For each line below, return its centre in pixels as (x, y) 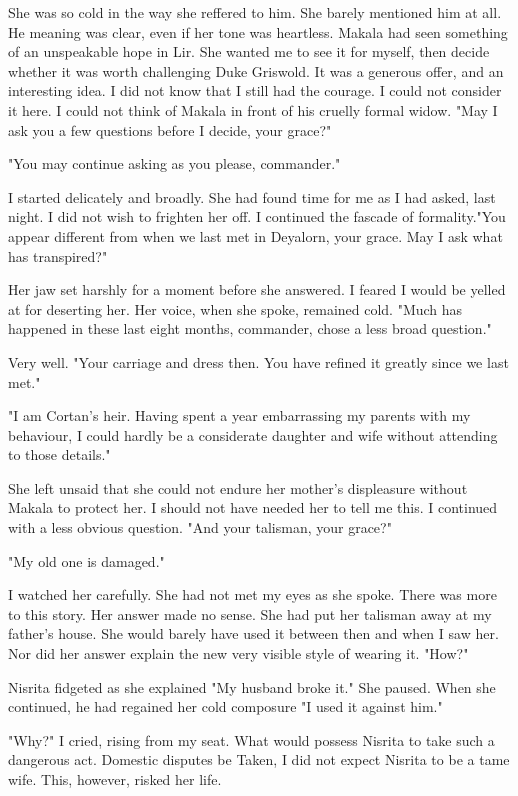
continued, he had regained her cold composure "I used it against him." (225, 706)
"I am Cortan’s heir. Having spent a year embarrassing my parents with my (239, 415)
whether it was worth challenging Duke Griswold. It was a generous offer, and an (256, 70)
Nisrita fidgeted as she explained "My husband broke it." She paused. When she (252, 686)
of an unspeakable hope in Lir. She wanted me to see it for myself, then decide (249, 51)
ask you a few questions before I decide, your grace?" (170, 129)
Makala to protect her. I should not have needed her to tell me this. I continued (253, 507)
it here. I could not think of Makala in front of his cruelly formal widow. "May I (253, 109)
